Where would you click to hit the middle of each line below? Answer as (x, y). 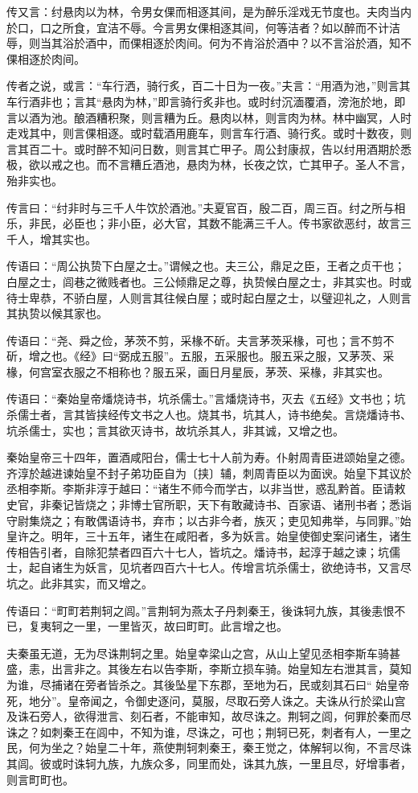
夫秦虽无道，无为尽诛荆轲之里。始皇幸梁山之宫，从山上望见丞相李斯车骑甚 (203, 653)
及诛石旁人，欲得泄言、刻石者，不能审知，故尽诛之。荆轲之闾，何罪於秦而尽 (209, 716)
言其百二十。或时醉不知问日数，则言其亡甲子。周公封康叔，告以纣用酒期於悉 (209, 148)
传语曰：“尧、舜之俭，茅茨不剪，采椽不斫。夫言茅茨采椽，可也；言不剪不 (201, 340)
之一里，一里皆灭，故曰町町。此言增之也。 (175, 626)
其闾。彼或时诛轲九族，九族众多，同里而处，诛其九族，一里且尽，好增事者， (209, 763)
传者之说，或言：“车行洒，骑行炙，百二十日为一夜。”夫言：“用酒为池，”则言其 (209, 86)
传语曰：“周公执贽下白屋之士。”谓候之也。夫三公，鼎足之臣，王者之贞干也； (206, 266)
